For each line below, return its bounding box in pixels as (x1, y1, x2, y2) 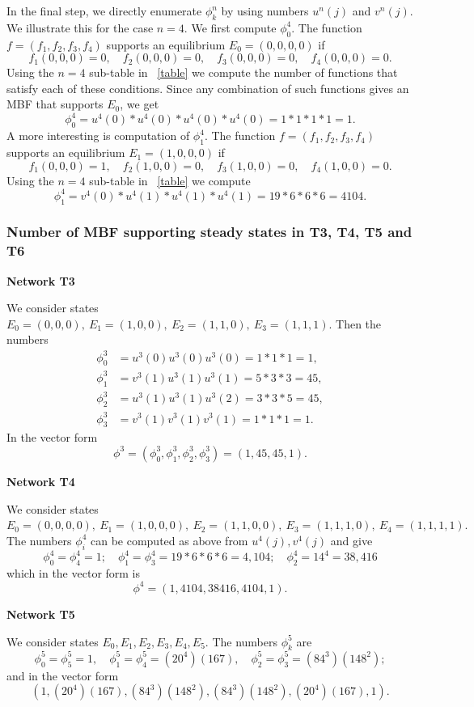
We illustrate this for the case (6, 19, 154, 36)
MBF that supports (6, 95, 104, 112)
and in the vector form (6, 667, 119, 684)
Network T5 (6, 605, 75, 622)
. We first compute (184, 19, 277, 36)
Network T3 (6, 272, 75, 289)
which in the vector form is (6, 564, 141, 581)
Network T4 (6, 472, 75, 489)
